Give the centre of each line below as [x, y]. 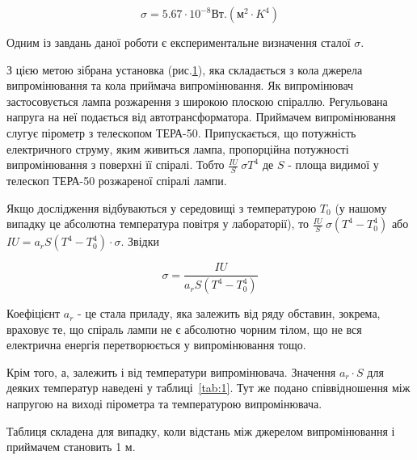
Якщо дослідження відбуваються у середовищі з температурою [162, 207]
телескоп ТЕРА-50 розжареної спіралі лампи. [117, 180]
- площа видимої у [333, 165]
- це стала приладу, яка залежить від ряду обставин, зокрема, [229, 313]
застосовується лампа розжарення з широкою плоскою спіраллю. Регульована [197, 101]
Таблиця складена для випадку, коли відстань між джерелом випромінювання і [201, 430]
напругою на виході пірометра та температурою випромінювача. [164, 404]
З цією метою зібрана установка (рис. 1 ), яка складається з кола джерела [185, 69]
